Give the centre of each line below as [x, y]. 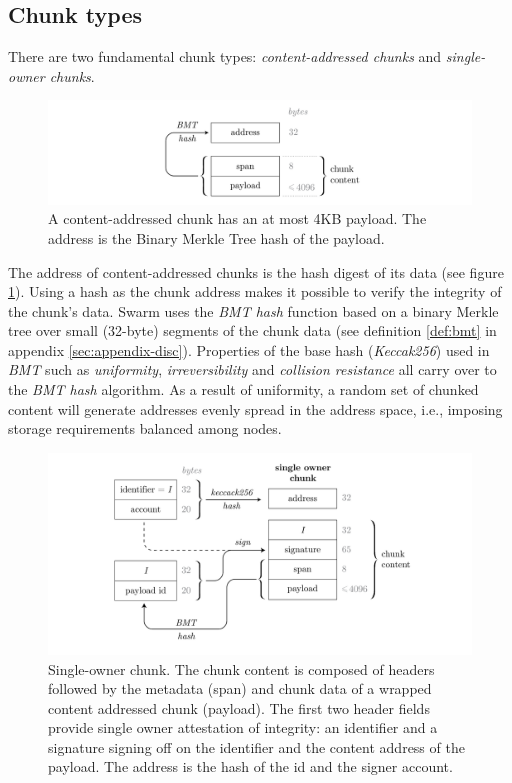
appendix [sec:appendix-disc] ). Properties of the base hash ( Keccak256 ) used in [249, 349]
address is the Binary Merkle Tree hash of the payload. [216, 237]
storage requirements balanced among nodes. [145, 428]
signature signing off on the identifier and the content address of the [256, 746]
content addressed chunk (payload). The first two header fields [239, 707]
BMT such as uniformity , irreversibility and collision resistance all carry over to [252, 369]
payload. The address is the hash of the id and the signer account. [250, 766]
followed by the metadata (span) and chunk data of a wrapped [240, 688]
